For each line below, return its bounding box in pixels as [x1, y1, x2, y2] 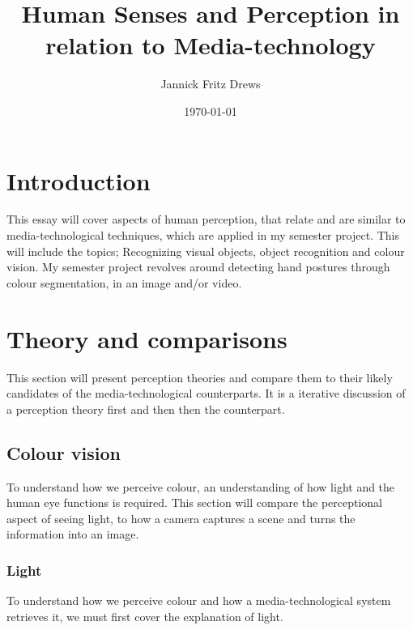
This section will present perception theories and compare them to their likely [6, 368, 393, 385]
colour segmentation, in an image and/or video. [6, 274, 242, 291]
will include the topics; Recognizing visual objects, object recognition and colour [6, 242, 405, 259]
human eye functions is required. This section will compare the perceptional [6, 494, 383, 511]
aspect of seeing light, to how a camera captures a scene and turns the [6, 509, 356, 526]
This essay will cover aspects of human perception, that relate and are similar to [6, 211, 406, 228]
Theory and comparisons [6, 321, 287, 355]
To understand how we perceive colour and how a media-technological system [6, 592, 391, 609]
